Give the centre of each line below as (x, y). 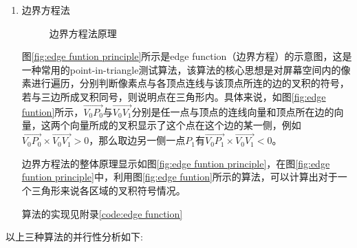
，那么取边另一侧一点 (137, 140)
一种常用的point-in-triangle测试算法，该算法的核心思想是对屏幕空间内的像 (186, 69)
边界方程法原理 (83, 33)
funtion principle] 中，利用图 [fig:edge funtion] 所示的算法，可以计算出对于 (180, 177)
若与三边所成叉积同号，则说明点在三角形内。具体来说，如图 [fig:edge (174, 96)
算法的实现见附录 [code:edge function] (102, 213)
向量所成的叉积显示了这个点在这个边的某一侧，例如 (185, 125)
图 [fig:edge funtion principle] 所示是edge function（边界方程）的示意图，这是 (187, 56)
